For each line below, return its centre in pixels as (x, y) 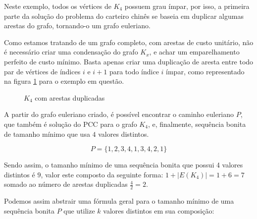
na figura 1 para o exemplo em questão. (64, 81)
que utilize (79, 210)
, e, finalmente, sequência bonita (197, 124)
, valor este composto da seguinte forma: (102, 174)
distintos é (20, 174)
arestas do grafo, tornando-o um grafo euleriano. (77, 26)
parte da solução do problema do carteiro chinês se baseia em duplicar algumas (124, 16)
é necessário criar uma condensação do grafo (71, 52)
